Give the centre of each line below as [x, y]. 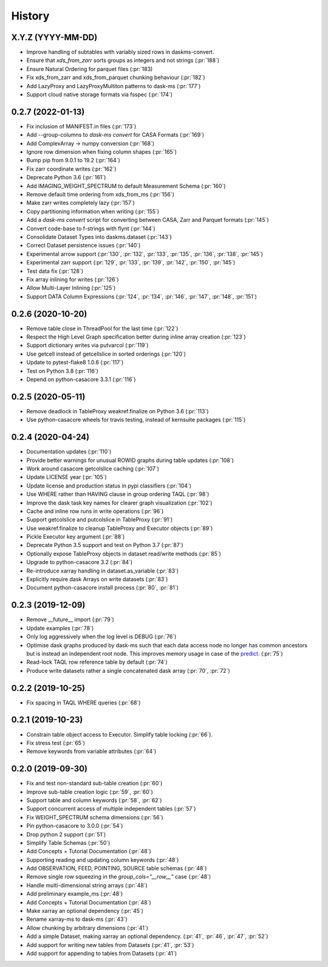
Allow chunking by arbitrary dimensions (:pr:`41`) [87, 927]
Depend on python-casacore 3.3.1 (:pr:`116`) [81, 379]
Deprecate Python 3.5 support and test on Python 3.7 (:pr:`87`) [105, 545]
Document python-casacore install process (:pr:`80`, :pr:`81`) [103, 588]
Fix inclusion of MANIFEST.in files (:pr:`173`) [81, 126]
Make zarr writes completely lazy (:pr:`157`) [80, 203]
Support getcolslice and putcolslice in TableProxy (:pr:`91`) [100, 520]
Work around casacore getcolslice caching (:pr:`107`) [93, 469]
